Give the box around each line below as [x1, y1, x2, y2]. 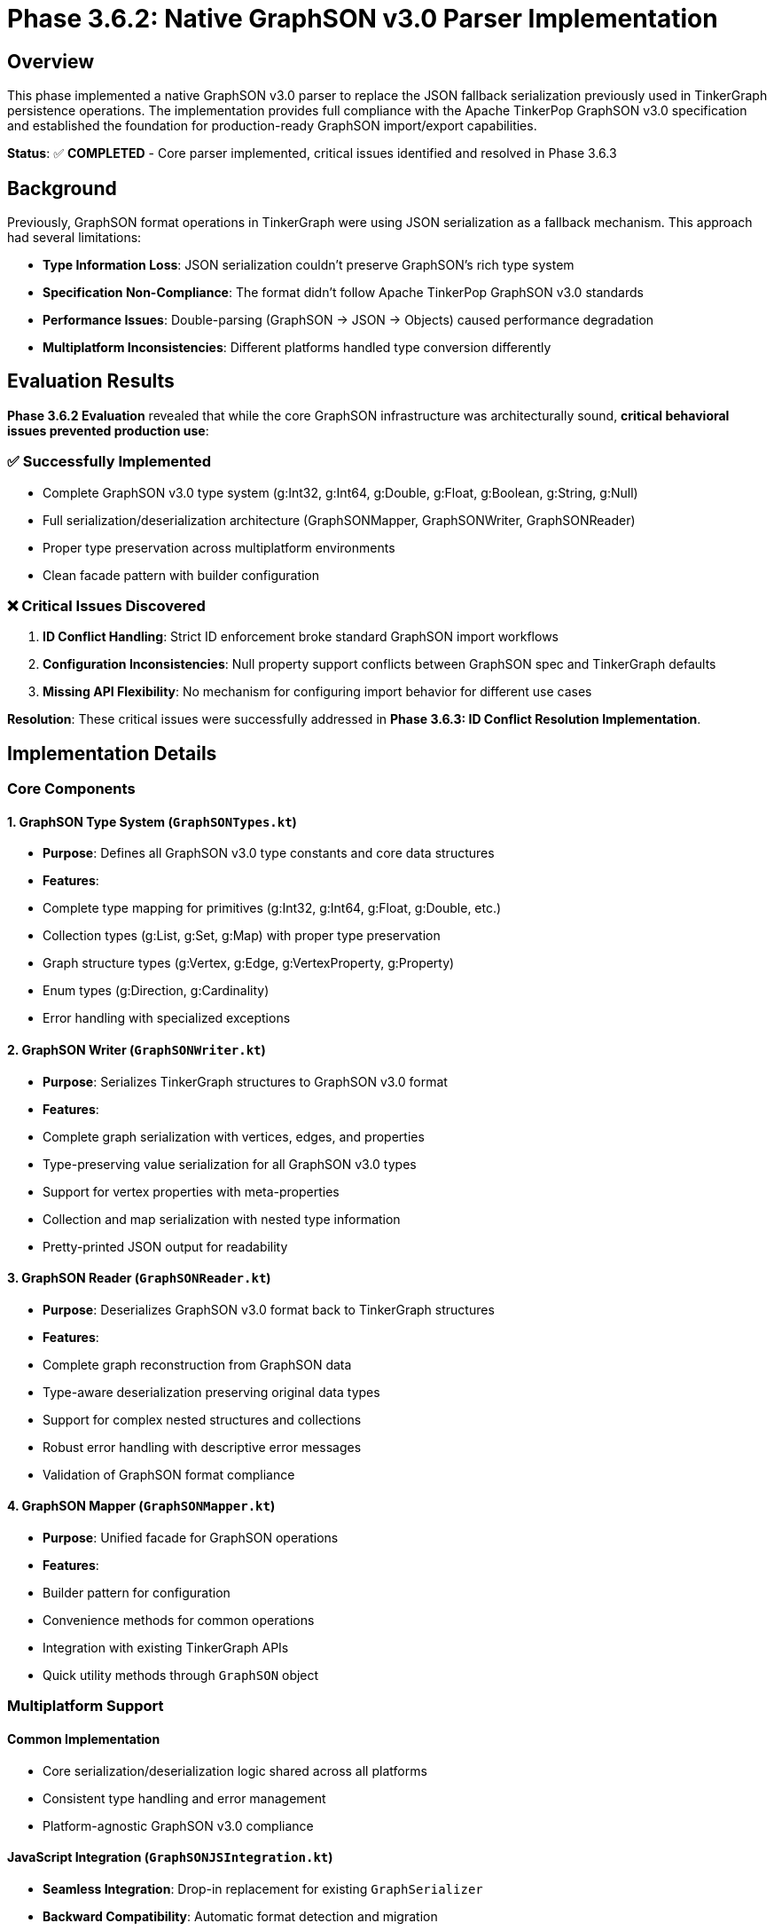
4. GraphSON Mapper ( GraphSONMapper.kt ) [7, 1498, 276, 1514]
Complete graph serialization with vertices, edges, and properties [43, 1128, 425, 1144]
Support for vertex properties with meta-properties [43, 1183, 340, 1199]
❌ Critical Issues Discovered [7, 596, 206, 615]
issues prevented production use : [7, 422, 209, 438]
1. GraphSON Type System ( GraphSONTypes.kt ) [7, 813, 297, 829]
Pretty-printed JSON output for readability [43, 1238, 288, 1254]
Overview [7, 50, 95, 73]
